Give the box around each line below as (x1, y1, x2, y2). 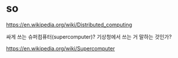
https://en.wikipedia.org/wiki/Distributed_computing (6, 21, 133, 28)
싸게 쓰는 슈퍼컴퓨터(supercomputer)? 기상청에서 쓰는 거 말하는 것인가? (6, 33, 172, 40)
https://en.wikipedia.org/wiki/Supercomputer (6, 45, 115, 52)
